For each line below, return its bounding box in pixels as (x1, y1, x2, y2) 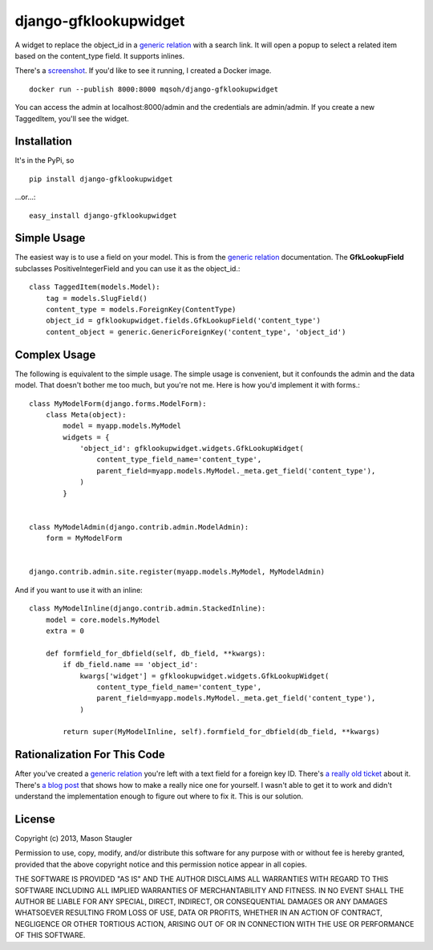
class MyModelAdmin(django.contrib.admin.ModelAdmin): (29, 522, 249, 531)
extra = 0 (45, 626, 84, 635)
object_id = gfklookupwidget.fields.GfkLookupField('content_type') (45, 316, 321, 325)
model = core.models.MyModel (45, 615, 160, 624)
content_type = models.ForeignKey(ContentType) (45, 305, 237, 315)
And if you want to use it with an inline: (14, 585, 144, 595)
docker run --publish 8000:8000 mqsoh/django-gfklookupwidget (29, 84, 279, 94)
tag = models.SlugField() (45, 294, 148, 302)
